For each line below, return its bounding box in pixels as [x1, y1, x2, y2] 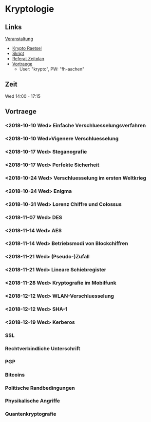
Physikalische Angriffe [5, 398, 60, 404]
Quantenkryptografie [5, 411, 57, 418]
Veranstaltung [5, 36, 33, 42]
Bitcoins [5, 371, 25, 378]
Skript [12, 50, 24, 56]
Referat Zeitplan [12, 56, 45, 62]
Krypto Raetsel [12, 45, 42, 51]
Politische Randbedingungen [5, 384, 75, 391]
